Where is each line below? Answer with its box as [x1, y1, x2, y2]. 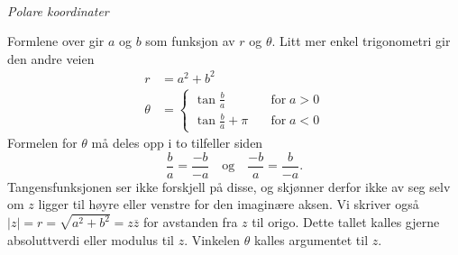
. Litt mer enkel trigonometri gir [271, 32, 451, 50]
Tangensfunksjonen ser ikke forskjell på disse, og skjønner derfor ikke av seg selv [7, 177, 451, 196]
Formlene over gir [7, 32, 105, 50]
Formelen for [7, 133, 78, 152]
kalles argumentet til [253, 230, 369, 249]
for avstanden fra [142, 213, 238, 232]
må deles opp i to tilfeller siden [91, 133, 263, 152]
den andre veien [7, 49, 95, 68]
